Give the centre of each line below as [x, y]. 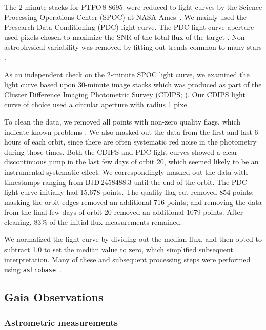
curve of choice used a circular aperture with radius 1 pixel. [98, 104]
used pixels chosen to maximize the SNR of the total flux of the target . [117, 37]
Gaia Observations [54, 297]
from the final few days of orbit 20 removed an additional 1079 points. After [124, 212]
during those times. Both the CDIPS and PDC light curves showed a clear [121, 151]
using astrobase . [33, 269]
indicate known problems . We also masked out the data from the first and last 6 [131, 131]
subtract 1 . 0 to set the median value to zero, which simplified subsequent [119, 249]
